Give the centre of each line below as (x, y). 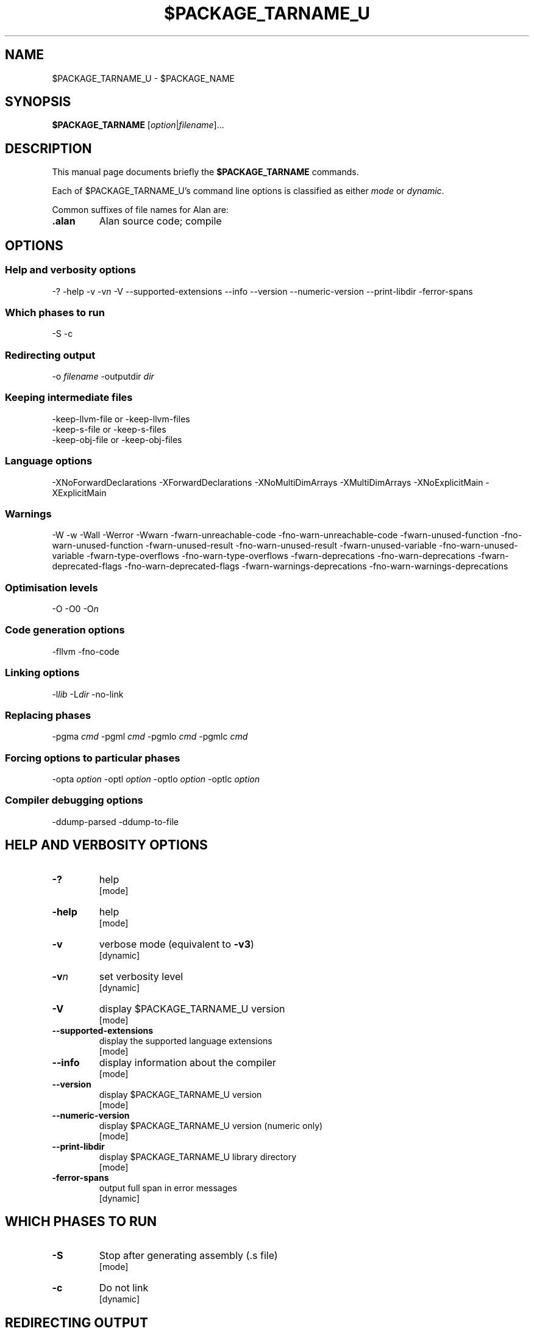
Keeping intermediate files (69, 398)
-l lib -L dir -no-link (88, 694)
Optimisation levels (52, 587)
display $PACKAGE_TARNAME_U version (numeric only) (211, 1125)
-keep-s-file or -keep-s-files (109, 429)
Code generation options (65, 630)
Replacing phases (48, 715)
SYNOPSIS (38, 102)
